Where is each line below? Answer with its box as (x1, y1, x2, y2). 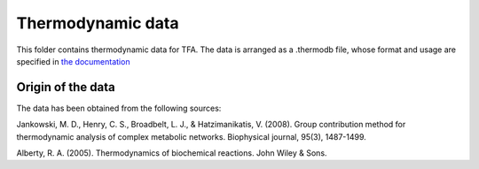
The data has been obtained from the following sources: (16, 103, 222, 113)
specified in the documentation (16, 56, 130, 66)
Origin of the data (16, 80, 115, 95)
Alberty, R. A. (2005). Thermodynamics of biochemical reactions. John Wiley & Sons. (16, 148, 327, 158)
